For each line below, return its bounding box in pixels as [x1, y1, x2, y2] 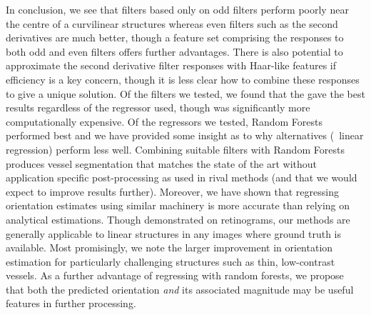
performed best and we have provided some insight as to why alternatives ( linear [6, 128, 364, 143]
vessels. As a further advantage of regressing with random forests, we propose [6, 268, 344, 283]
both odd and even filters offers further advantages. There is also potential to [6, 44, 343, 59]
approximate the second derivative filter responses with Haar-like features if [6, 58, 336, 73]
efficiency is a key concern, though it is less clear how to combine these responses [6, 71, 360, 86]
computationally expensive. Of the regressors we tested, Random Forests [6, 114, 322, 129]
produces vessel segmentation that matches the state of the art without [6, 156, 317, 171]
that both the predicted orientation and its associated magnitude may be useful [6, 281, 354, 296]
